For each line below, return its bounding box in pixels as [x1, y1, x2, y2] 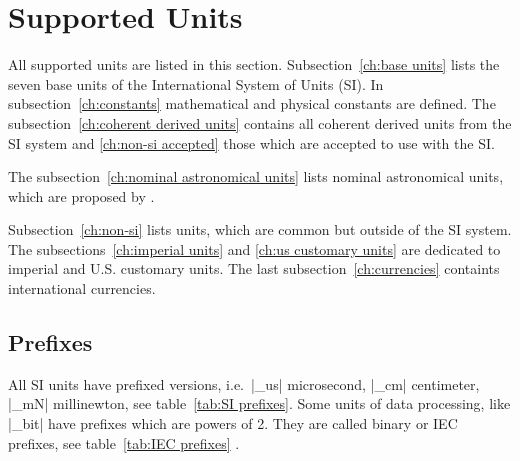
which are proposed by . [8, 185, 155, 206]
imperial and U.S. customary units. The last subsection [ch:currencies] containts [8, 258, 500, 279]
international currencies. [8, 278, 156, 299]
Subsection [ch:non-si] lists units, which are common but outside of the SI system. [8, 219, 512, 240]
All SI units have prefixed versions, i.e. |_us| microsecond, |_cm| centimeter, [8, 373, 480, 394]
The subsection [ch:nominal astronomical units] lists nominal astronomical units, [8, 166, 504, 187]
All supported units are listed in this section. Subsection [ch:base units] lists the [8, 54, 500, 75]
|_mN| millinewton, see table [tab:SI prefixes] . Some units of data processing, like [8, 393, 511, 414]
